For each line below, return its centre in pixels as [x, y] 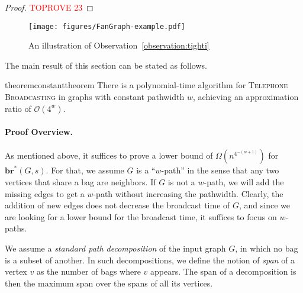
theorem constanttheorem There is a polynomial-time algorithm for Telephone [146, 85]
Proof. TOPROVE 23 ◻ [49, 7]
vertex [16, 271]
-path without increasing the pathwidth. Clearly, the [188, 193]
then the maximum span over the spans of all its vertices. [109, 283]
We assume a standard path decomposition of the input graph [115, 248]
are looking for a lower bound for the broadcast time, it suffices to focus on [141, 216]
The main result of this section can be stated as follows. [106, 65]
